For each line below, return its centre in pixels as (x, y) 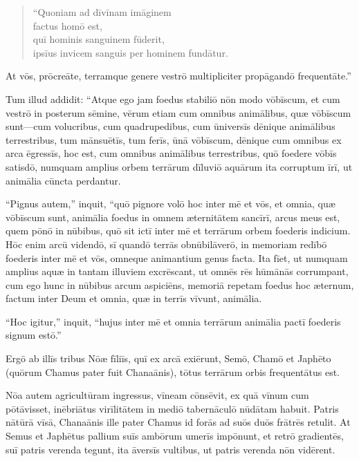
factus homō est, (67, 25)
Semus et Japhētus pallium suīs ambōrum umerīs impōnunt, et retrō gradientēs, (175, 436)
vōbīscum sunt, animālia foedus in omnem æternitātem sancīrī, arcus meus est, (173, 217)
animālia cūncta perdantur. (63, 180)
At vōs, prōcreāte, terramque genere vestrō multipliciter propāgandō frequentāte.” (178, 76)
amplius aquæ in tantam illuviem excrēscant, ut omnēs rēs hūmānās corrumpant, (177, 271)
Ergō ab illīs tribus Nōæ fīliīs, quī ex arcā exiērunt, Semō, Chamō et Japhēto (168, 358)
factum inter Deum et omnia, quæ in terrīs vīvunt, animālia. (134, 298)
